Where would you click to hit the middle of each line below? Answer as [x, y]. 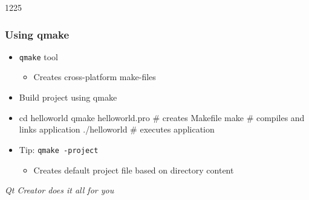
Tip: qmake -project [59, 149]
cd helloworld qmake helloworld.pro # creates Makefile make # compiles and [162, 117]
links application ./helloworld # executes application [117, 129]
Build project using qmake [68, 97]
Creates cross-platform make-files [95, 77]
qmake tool [38, 56]
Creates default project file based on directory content [134, 170]
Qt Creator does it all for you [60, 190]
